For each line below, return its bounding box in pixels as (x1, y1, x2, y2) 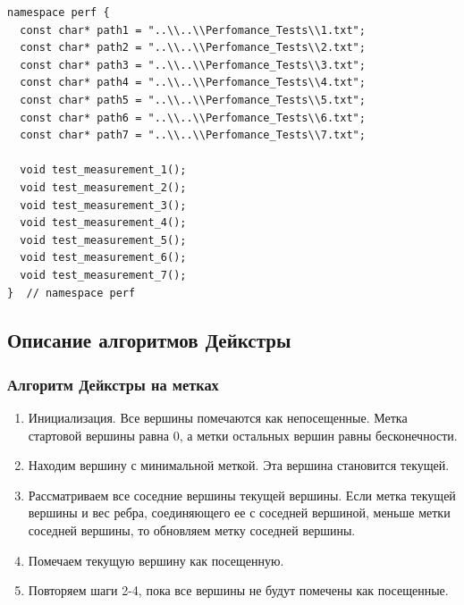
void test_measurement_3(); (20, 198, 187, 212)
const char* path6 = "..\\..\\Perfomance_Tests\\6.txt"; (20, 111, 366, 124)
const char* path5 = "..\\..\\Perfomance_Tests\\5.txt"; (20, 93, 366, 106)
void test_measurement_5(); (20, 233, 187, 247)
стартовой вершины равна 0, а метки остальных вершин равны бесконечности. (28, 425, 458, 444)
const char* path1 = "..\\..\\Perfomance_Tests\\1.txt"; (20, 23, 366, 37)
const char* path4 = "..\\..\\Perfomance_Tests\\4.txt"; (20, 76, 366, 89)
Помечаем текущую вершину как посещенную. (28, 550, 284, 569)
